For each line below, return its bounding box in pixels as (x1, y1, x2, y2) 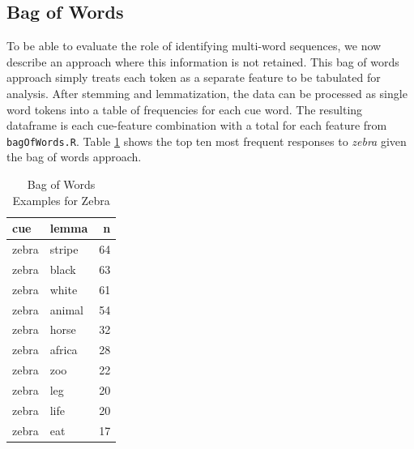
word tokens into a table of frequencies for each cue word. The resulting (6, 100, 363, 118)
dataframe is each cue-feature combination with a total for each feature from (6, 117, 387, 134)
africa (49, 341, 78, 358)
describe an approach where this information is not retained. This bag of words (6, 53, 399, 70)
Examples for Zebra (12, 191, 110, 208)
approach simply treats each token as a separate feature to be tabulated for (6, 69, 381, 86)
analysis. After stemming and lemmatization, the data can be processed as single (6, 84, 408, 101)
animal (49, 301, 83, 318)
